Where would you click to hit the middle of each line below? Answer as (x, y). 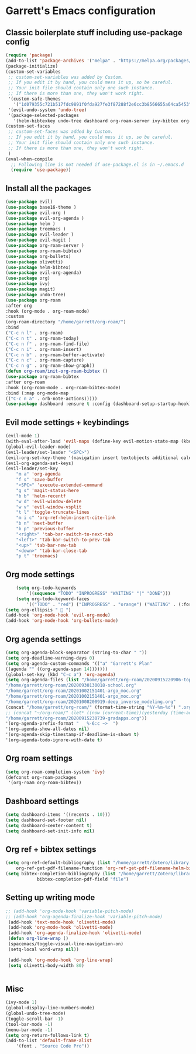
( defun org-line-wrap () (38, 939)
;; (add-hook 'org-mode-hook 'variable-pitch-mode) (70, 911)
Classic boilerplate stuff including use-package (94, 33)
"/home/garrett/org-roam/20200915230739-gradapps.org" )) (76, 718)
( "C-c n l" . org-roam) (35, 333)
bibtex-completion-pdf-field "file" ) (83, 879)
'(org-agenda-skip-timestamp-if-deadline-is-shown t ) (73, 735)
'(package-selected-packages (44, 115)
